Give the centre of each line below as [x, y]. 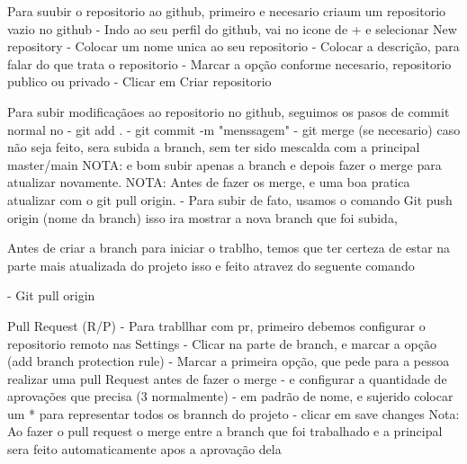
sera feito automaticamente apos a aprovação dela [144, 449]
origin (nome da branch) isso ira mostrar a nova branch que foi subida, [202, 217]
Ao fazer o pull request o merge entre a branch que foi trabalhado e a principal [225, 431]
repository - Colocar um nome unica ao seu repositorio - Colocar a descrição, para [233, 46]
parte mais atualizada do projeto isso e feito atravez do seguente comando [211, 265]
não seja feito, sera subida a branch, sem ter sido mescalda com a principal [214, 147]
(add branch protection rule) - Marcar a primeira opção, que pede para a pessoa [229, 361]
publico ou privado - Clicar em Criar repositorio [139, 81]
